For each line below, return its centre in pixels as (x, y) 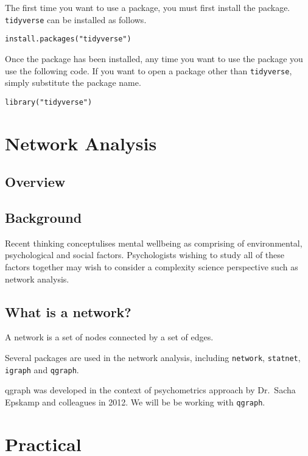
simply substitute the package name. (73, 82)
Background (44, 217)
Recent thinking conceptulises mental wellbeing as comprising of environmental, (154, 243)
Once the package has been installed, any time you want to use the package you (154, 58)
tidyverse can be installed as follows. (76, 19)
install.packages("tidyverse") (68, 39)
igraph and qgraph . (42, 369)
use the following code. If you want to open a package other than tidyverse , (149, 70)
